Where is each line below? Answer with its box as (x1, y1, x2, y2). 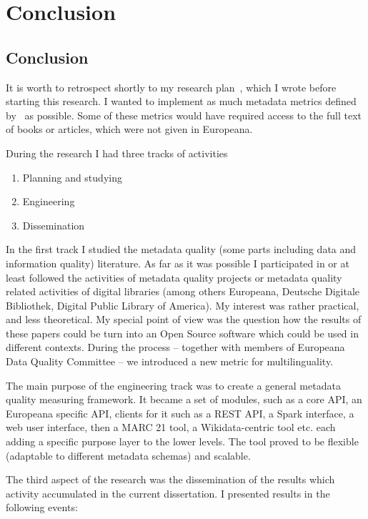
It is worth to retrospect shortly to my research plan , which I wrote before (6, 79, 337, 94)
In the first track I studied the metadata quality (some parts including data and (6, 242, 357, 257)
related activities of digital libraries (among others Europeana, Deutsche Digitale (6, 284, 359, 299)
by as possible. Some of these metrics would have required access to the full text (6, 107, 362, 122)
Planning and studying (22, 169, 122, 184)
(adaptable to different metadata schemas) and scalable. (6, 448, 251, 463)
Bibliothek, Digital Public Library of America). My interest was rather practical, (6, 297, 359, 312)
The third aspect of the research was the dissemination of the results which (6, 472, 335, 487)
